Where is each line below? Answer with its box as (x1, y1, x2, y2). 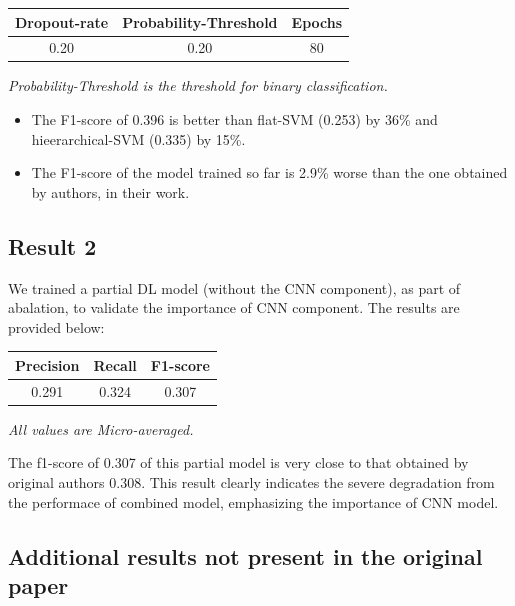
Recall (93, 354, 137, 375)
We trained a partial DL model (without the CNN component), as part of (8, 277, 461, 298)
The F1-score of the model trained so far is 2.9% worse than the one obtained (31, 162, 508, 183)
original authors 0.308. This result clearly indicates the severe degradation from (8, 472, 495, 493)
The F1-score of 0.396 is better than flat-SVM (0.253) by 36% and (31, 109, 438, 130)
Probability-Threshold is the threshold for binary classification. (8, 75, 388, 96)
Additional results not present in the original (8, 540, 483, 571)
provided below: (8, 316, 105, 337)
